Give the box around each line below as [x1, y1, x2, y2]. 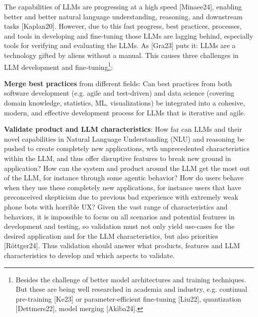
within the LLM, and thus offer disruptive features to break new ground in [4, 153, 231, 163]
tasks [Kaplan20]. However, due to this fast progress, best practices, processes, [4, 21, 242, 31]
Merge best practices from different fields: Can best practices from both [4, 78, 232, 88]
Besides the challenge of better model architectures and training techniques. [15, 274, 246, 284]
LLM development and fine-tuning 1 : [4, 60, 113, 72]
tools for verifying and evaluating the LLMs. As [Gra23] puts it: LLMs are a [4, 40, 236, 51]
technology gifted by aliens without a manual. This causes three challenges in [4, 50, 239, 60]
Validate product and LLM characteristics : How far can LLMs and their [4, 124, 242, 134]
